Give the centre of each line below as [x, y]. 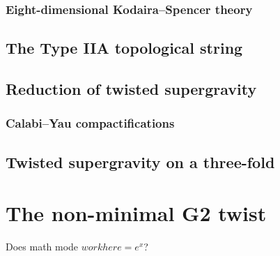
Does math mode [42, 247]
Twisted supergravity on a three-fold [140, 161]
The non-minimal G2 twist [136, 213]
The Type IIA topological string [124, 48]
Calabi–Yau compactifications [90, 123]
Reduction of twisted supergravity [131, 89]
